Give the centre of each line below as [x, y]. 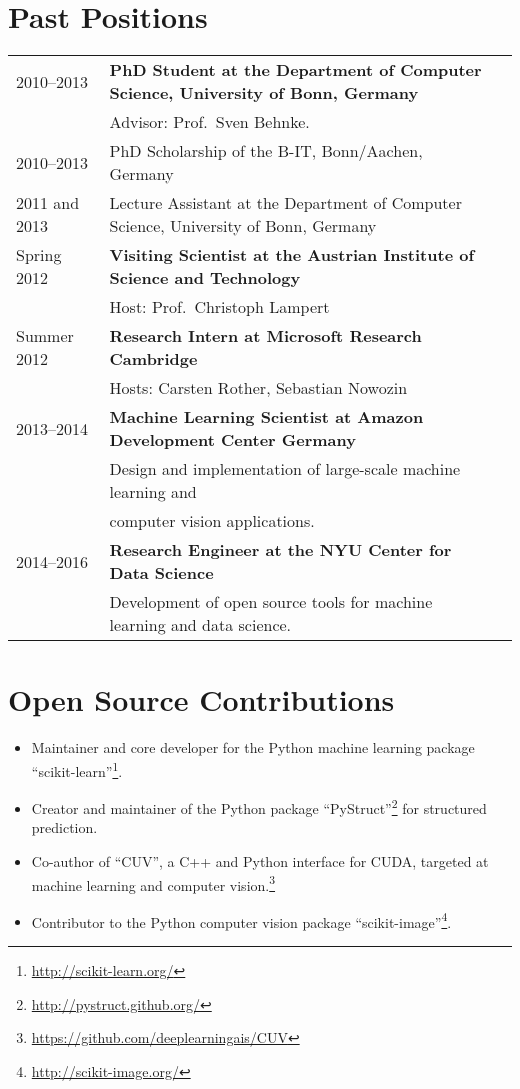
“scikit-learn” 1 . [77, 769]
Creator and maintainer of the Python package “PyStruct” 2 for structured [259, 806]
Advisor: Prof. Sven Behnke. [209, 122]
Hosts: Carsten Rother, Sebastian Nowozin [258, 388]
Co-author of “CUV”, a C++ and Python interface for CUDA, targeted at [260, 860]
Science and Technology [205, 278]
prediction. [64, 827]
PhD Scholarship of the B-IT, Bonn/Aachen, [266, 151]
